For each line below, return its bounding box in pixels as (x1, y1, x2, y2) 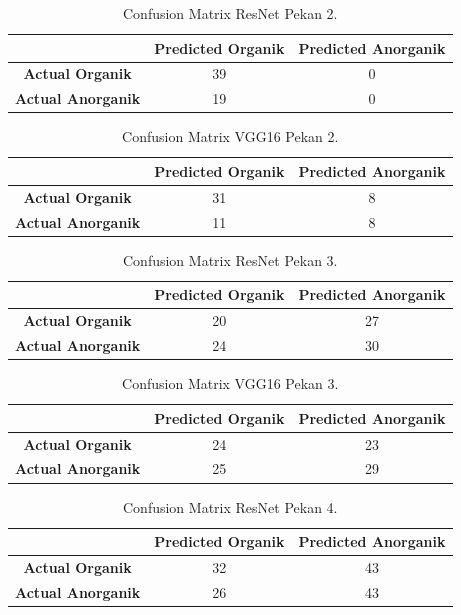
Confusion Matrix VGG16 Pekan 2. (122, 126, 339, 147)
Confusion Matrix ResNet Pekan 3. (123, 249, 338, 270)
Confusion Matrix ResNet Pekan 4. (123, 496, 338, 517)
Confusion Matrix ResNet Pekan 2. (123, 3, 338, 23)
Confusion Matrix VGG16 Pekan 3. (122, 373, 339, 394)
